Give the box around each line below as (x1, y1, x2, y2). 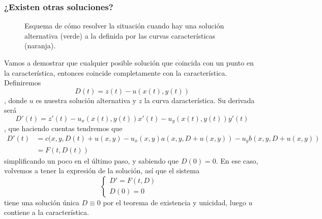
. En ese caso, (216, 155, 258, 166)
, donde (4, 95, 27, 105)
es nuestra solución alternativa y (36, 95, 136, 105)
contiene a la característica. (4, 207, 89, 217)
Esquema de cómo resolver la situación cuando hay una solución (24, 20, 224, 31)
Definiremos (4, 77, 41, 88)
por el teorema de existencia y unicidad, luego (103, 197, 246, 207)
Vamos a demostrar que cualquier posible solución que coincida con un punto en (4, 57, 254, 68)
